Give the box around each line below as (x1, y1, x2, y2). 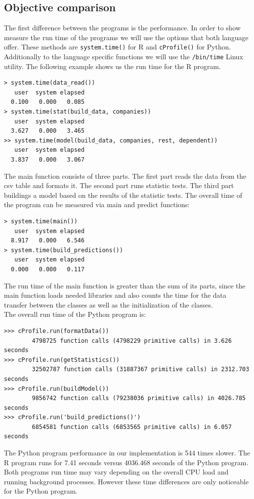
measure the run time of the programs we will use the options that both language (4, 32, 249, 42)
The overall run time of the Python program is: (4, 309, 146, 319)
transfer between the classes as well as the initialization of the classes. (4, 299, 213, 309)
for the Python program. (4, 486, 78, 496)
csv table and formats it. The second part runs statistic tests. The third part (4, 180, 234, 190)
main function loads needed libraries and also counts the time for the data (4, 290, 227, 300)
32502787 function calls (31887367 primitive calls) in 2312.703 (32, 366, 250, 373)
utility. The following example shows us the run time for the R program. (4, 61, 221, 71)
